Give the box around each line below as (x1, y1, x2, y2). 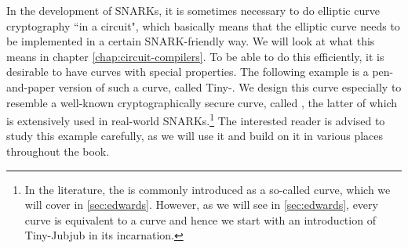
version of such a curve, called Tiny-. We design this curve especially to (58, 78, 402, 95)
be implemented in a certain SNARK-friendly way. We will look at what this (6, 33, 375, 49)
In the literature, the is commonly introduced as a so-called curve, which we (24, 181, 391, 197)
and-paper (6, 78, 55, 95)
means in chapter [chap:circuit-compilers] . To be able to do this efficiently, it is (6, 48, 384, 64)
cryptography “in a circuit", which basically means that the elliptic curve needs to (6, 17, 400, 34)
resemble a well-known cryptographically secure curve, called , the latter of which (6, 94, 398, 110)
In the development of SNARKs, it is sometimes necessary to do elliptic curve (6, 2, 380, 18)
